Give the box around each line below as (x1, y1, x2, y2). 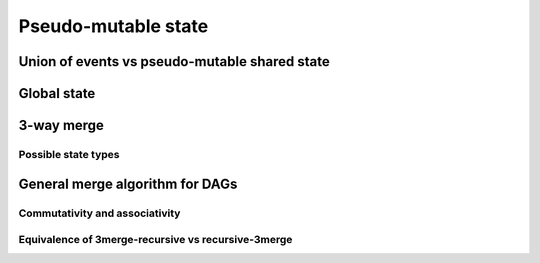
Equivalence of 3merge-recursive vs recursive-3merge (18, 233, 293, 247)
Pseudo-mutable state (18, 15, 209, 37)
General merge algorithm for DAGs (18, 175, 238, 192)
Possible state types (18, 147, 120, 161)
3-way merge (18, 117, 105, 134)
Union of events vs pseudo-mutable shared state (18, 53, 330, 70)
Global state (18, 85, 96, 102)
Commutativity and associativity (18, 206, 181, 220)
